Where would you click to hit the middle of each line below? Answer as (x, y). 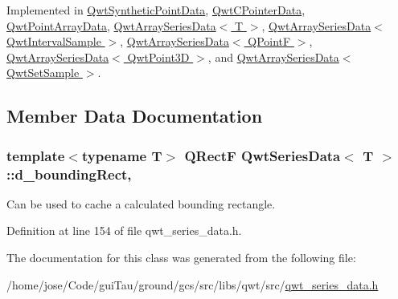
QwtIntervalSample (54, 41)
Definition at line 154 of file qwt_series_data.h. (124, 230)
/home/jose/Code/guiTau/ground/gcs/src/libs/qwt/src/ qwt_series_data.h (193, 284)
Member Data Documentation (135, 116)
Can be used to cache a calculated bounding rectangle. (141, 203)
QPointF (269, 41)
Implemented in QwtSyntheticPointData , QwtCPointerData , (156, 10)
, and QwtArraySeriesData (273, 57)
